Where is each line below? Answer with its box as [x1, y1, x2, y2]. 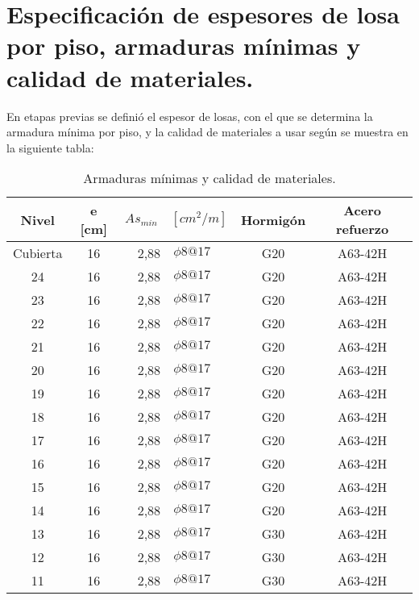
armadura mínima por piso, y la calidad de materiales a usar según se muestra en [6, 123, 409, 140]
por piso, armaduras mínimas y [6, 29, 361, 62]
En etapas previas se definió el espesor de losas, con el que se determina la [6, 107, 373, 124]
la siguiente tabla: [6, 139, 94, 156]
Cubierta [13, 244, 63, 263]
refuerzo [335, 219, 389, 239]
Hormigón [240, 210, 306, 229]
